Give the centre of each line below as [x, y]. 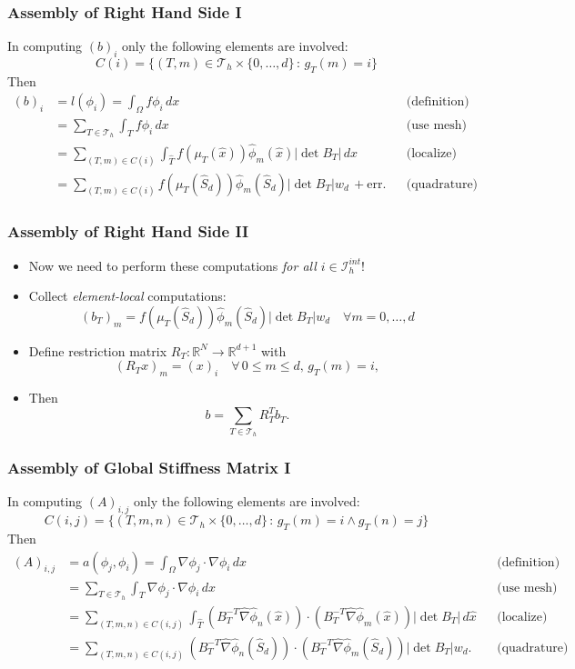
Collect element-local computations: [127, 296]
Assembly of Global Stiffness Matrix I [149, 468]
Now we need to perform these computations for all [172, 265]
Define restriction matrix [98, 350]
